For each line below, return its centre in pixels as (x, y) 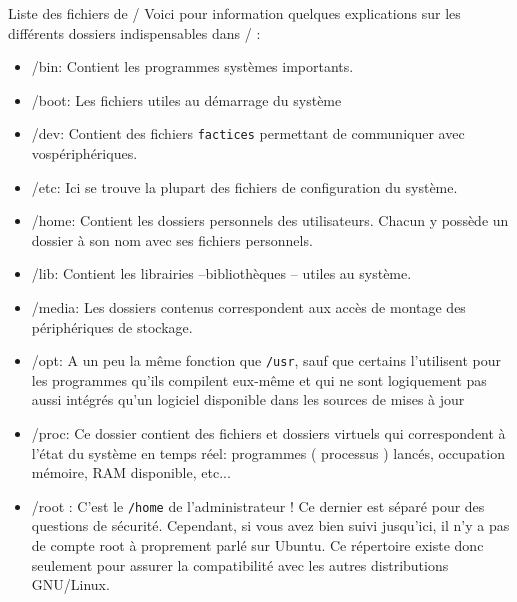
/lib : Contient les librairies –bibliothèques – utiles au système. (221, 273)
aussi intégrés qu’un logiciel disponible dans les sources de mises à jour (248, 399)
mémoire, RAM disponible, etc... (131, 472)
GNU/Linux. (70, 584)
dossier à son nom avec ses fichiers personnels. (172, 239)
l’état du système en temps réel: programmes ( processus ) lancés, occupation (268, 452)
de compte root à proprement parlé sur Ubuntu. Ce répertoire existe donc (257, 545)
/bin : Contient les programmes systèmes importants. (192, 66)
